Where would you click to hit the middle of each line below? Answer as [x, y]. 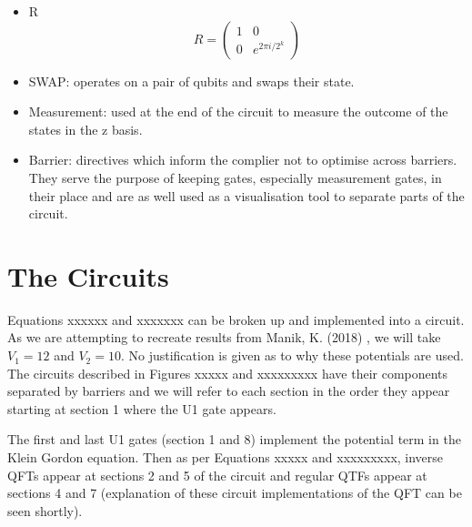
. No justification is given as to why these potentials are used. [292, 355]
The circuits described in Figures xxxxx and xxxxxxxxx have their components [228, 373]
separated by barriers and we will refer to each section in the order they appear [229, 391]
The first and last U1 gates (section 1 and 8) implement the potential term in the [234, 439]
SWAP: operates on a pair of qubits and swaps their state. [191, 81]
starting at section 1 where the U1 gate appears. [142, 408]
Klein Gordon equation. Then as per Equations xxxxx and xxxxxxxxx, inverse [226, 457]
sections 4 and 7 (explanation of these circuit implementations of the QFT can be [235, 493]
